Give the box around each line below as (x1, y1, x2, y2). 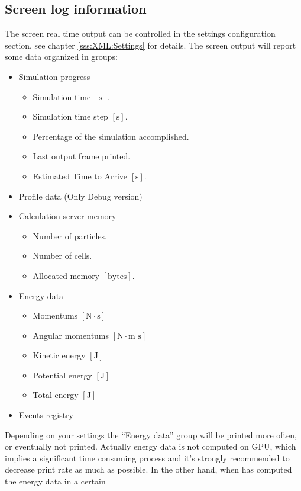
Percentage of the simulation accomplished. (33, 130, 189, 142)
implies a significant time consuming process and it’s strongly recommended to (5, 451, 290, 464)
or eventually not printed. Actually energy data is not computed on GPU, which (5, 440, 296, 453)
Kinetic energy (33, 349, 86, 361)
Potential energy (33, 368, 92, 381)
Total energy (33, 389, 79, 401)
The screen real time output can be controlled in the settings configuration (5, 27, 276, 40)
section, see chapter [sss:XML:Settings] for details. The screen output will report (5, 38, 296, 51)
